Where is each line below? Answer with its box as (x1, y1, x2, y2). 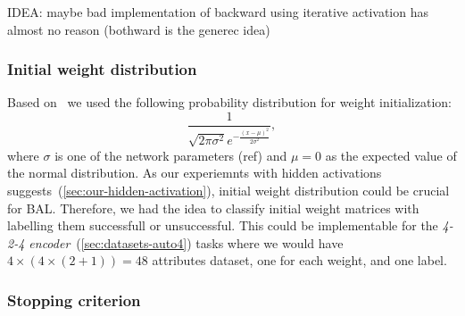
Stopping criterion (7, 288, 141, 311)
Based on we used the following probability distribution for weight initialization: (7, 93, 452, 112)
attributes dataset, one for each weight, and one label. (152, 251, 447, 270)
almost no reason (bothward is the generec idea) (7, 20, 270, 38)
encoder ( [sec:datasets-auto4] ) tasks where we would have (29, 233, 344, 252)
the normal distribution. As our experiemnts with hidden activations (7, 163, 382, 182)
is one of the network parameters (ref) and (54, 146, 287, 164)
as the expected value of (325, 146, 457, 164)
